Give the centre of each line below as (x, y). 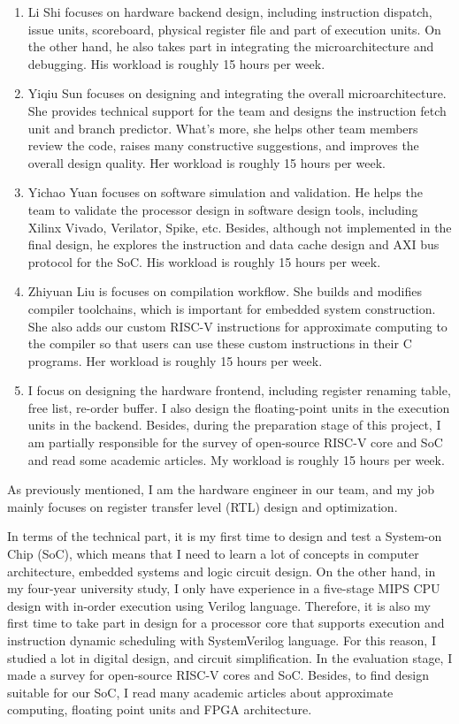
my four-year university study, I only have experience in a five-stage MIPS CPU (224, 588)
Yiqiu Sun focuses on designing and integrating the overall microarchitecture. (237, 93)
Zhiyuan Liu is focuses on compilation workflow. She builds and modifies (225, 291)
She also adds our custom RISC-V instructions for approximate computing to (237, 326)
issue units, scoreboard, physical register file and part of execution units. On (234, 29)
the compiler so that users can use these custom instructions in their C (220, 343)
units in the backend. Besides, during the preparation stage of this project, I (234, 425)
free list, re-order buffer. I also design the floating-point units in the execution (239, 407)
